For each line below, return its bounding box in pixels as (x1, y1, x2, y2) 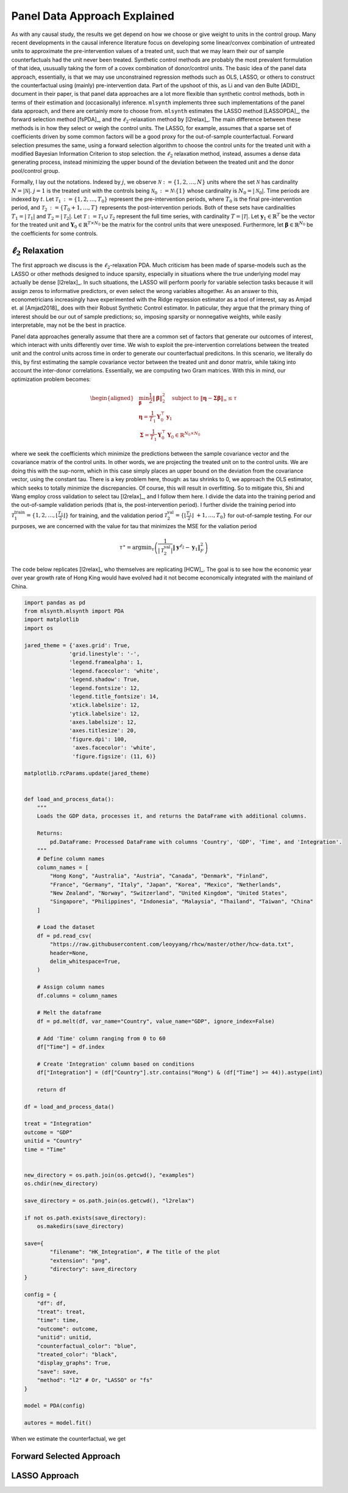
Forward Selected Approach (11, 1451, 121, 1461)
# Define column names (37, 855, 105, 862)
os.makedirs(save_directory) (37, 1223, 124, 1230)
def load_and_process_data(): (24, 796, 115, 802)
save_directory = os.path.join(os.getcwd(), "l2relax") (24, 1197, 195, 1204)
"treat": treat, (37, 1309, 85, 1315)
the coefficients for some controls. (11, 230, 98, 237)
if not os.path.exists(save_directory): (24, 1214, 146, 1221)
